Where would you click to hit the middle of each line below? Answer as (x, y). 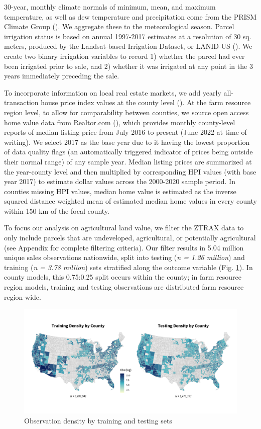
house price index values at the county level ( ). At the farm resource (146, 102)
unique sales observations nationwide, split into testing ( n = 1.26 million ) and (124, 257)
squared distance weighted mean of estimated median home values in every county (130, 201)
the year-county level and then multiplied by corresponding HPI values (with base (130, 171)
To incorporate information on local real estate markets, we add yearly (113, 92)
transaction (21, 102)
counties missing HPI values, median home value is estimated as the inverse (120, 191)
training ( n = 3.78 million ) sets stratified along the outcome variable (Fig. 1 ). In (128, 267)
